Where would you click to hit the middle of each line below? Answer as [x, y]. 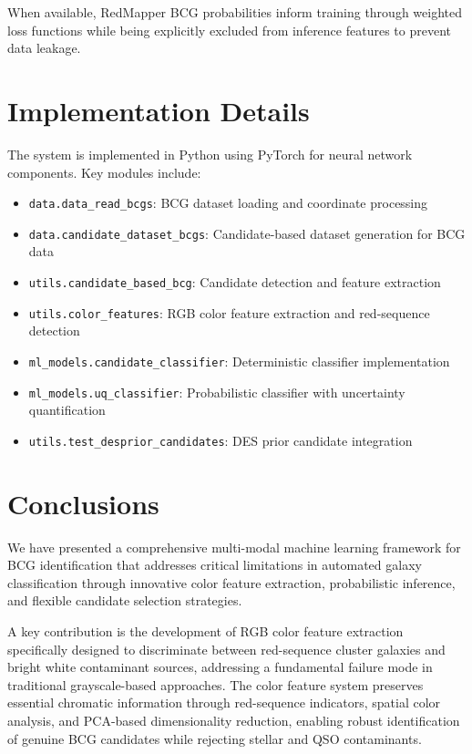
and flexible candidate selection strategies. [125, 600]
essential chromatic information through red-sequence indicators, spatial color [224, 702]
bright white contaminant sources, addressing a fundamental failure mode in [220, 667]
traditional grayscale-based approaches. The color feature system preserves [215, 684]
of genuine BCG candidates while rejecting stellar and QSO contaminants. [215, 738]
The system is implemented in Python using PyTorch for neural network [210, 154]
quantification [67, 410]
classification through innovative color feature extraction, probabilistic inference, [231, 582]
